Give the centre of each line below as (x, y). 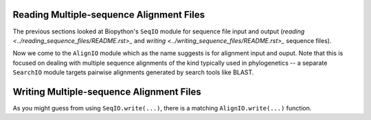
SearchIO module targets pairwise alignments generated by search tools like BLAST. (133, 72)
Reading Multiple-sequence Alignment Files (109, 15)
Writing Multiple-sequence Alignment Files (107, 92)
